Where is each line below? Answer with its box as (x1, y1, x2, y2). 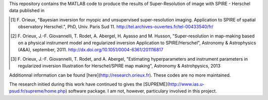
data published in (9, 7, 45, 13)
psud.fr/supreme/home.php (9, 88, 66, 94)
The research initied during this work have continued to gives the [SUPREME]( (9, 81, 169, 87)
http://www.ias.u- (169, 81, 204, 87)
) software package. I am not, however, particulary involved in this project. (65, 88, 217, 94)
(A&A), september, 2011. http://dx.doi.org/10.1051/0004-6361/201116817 (18, 47, 164, 53)
